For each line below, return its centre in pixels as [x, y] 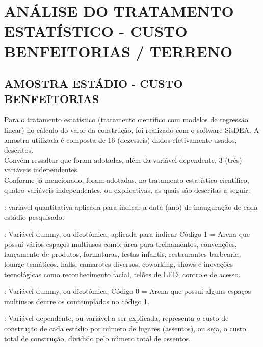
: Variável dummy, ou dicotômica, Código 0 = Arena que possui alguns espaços [128, 291]
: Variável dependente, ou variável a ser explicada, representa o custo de [116, 318]
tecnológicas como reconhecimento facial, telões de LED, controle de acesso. [122, 274]
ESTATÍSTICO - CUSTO [96, 31]
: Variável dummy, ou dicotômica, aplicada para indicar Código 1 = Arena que [127, 234]
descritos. [19, 150]
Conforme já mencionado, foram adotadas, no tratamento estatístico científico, [127, 179]
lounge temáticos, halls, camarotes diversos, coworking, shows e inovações [119, 264]
